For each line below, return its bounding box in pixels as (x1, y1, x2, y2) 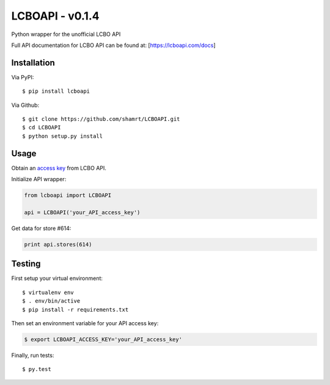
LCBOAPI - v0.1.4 (11, 9, 100, 23)
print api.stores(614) (24, 241, 92, 248)
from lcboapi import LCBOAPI (24, 192, 112, 199)
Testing (11, 259, 41, 269)
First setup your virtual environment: (11, 275, 103, 282)
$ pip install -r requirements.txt (22, 306, 129, 313)
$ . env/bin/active (22, 298, 81, 304)
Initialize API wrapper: (11, 176, 67, 183)
